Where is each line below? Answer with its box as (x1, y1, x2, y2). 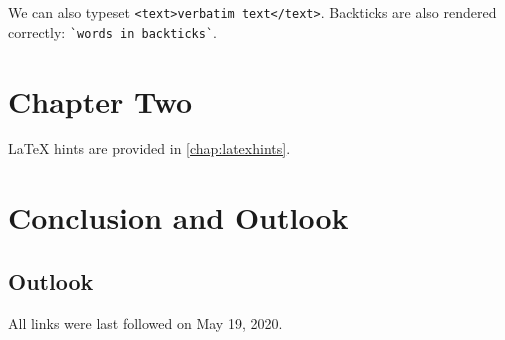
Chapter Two (8, 80, 193, 121)
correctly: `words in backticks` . (8, 21, 218, 42)
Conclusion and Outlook (8, 197, 349, 238)
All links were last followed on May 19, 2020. (8, 312, 283, 333)
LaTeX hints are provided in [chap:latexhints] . (8, 138, 291, 159)
